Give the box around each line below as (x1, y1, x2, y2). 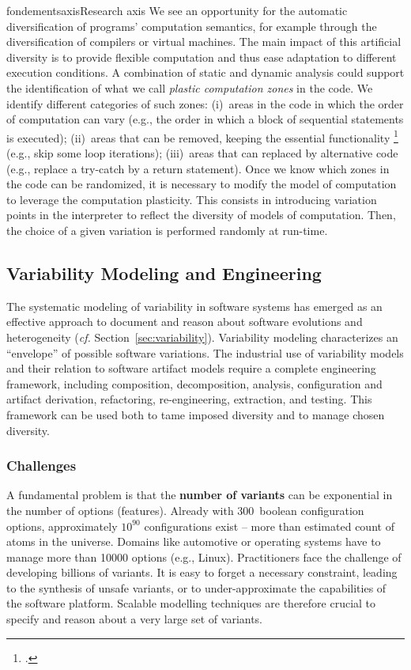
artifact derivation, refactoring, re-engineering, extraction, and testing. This (6, 391, 372, 407)
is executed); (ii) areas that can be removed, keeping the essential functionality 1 (6, 127, 398, 146)
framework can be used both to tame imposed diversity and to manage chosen (6, 406, 385, 422)
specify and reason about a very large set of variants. (6, 611, 263, 627)
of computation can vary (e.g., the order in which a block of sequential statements (6, 111, 404, 127)
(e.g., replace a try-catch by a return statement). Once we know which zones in (6, 160, 390, 176)
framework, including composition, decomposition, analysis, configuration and (6, 375, 383, 392)
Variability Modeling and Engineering (6, 260, 322, 285)
